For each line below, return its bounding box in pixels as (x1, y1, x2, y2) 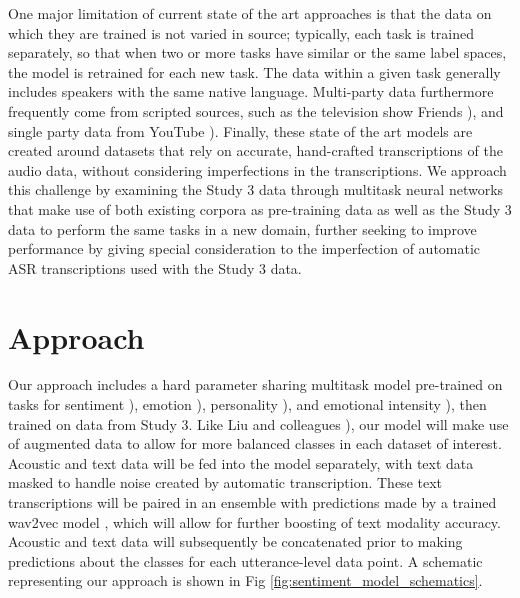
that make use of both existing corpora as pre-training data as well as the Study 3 (8, 198, 512, 219)
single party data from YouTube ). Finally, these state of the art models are (8, 120, 473, 141)
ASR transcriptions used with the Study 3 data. (8, 257, 302, 278)
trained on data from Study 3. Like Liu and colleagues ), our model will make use (8, 413, 509, 434)
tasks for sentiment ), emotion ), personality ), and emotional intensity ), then (8, 394, 487, 415)
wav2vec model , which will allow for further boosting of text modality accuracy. (8, 511, 501, 532)
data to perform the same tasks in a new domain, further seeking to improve (8, 218, 477, 239)
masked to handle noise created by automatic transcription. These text (8, 472, 443, 493)
